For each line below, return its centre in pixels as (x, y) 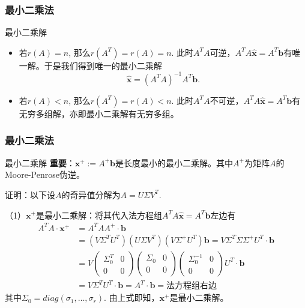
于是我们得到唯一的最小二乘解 (103, 65)
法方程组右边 (192, 286)
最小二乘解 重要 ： (40, 162)
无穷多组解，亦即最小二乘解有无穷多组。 (99, 113)
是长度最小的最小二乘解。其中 (174, 162)
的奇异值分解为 (91, 194)
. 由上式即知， (132, 297)
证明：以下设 (30, 194)
